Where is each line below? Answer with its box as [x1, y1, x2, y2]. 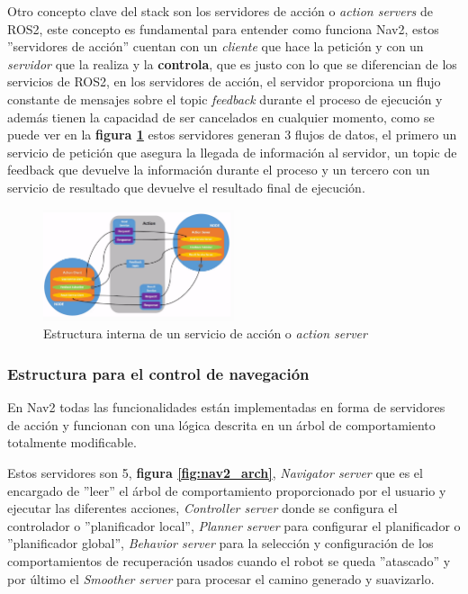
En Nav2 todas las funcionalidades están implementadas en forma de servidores [7, 398, 445, 417]
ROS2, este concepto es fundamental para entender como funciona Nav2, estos [7, 19, 439, 38]
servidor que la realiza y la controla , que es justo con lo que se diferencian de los [7, 54, 457, 73]
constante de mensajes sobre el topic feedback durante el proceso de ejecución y [7, 89, 443, 108]
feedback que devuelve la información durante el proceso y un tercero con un [7, 160, 430, 179]
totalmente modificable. [7, 433, 137, 452]
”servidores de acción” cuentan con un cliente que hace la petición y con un [7, 37, 424, 56]
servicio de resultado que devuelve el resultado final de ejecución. [7, 177, 365, 196]
